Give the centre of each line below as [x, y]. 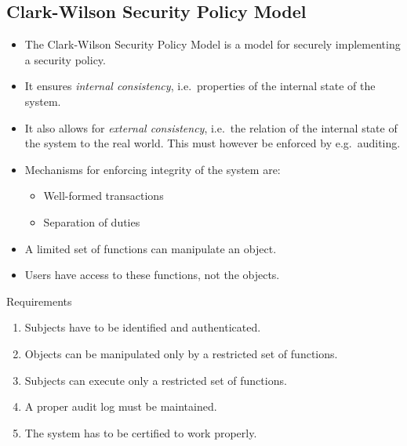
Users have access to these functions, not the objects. [152, 275]
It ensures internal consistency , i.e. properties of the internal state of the [200, 86]
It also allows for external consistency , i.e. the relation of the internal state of [211, 127]
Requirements [39, 301]
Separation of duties [92, 221]
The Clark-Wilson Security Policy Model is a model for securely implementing [213, 44]
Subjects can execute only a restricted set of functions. [156, 380]
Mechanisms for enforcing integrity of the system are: [153, 169]
